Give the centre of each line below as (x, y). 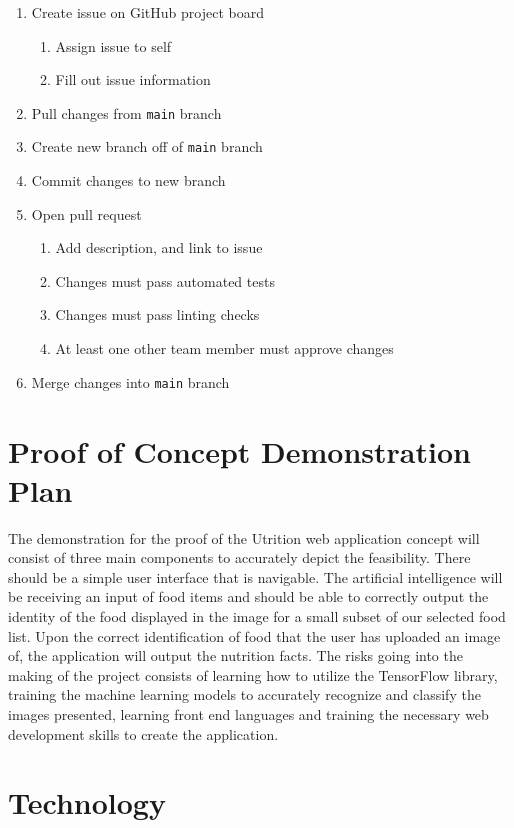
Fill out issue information (133, 79)
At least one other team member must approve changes (224, 348)
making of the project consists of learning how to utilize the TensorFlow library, (253, 674)
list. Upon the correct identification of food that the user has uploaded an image (254, 635)
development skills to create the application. (143, 733)
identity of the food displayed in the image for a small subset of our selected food (257, 616)
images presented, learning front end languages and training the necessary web (248, 713)
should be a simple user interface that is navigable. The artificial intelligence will (255, 576)
